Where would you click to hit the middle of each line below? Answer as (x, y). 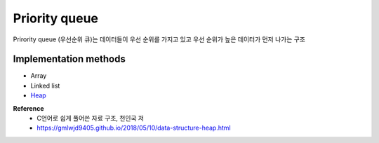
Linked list (45, 86)
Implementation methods (69, 59)
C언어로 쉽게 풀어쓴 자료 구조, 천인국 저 (90, 118)
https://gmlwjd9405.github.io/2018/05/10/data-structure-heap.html (134, 128)
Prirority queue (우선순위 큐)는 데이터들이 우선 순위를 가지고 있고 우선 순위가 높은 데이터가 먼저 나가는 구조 (159, 39)
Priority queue (55, 18)
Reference (28, 108)
